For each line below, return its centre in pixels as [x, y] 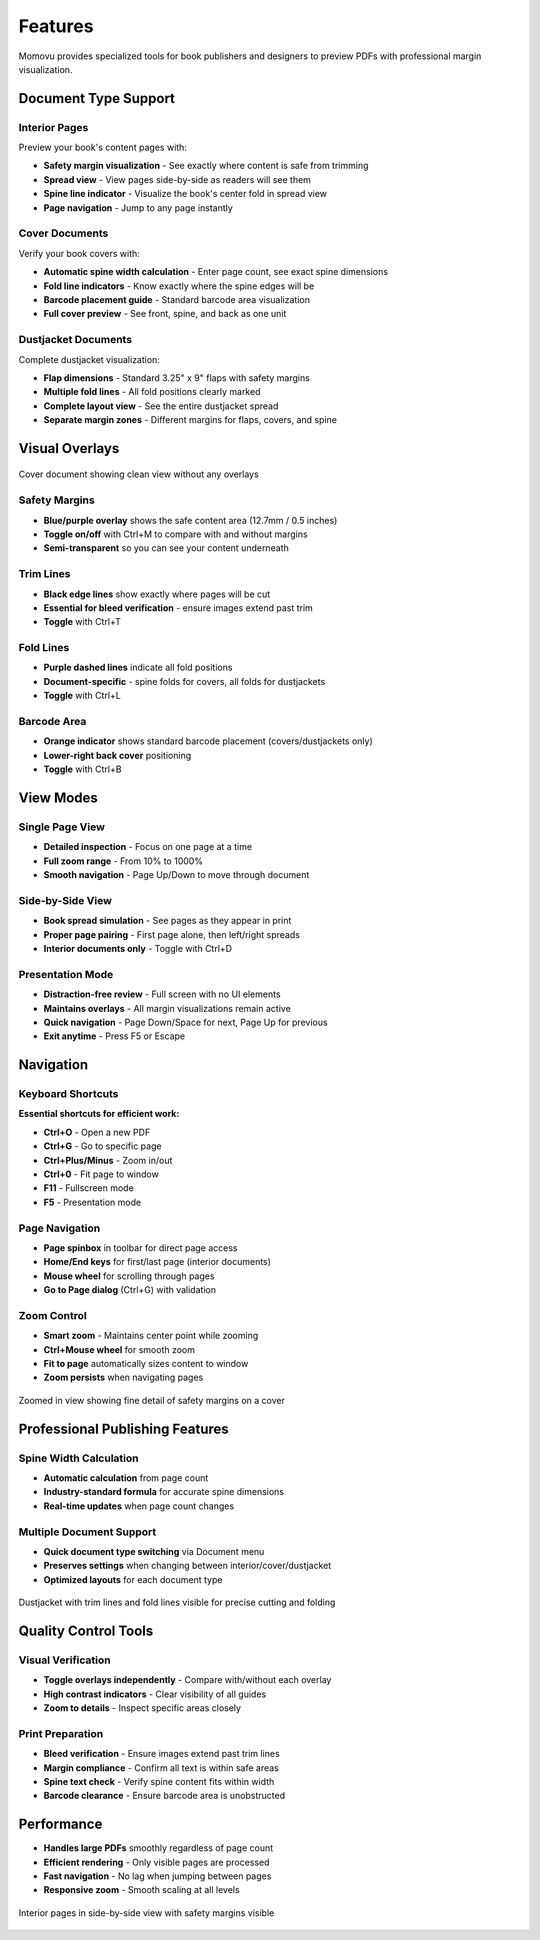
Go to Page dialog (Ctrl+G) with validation [130, 1290]
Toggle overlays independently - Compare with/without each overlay [187, 1680]
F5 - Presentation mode [92, 1202]
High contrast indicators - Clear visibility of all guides [155, 1694]
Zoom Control [52, 1315]
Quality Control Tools [86, 1630]
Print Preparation [61, 1733]
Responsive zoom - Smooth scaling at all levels [141, 1890]
